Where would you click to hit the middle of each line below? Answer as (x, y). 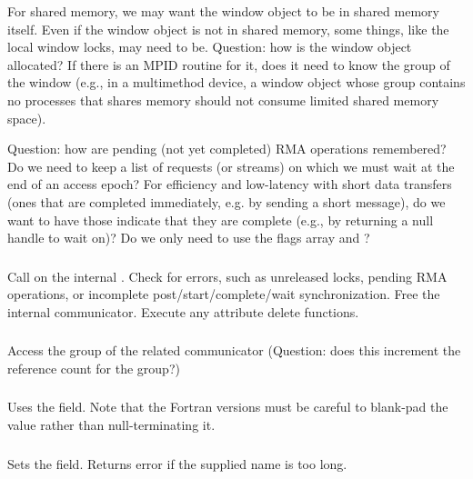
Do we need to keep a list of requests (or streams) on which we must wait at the (231, 166)
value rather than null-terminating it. (111, 425)
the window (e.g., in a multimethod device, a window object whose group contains (236, 82)
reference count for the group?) (94, 368)
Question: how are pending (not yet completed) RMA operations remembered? (227, 149)
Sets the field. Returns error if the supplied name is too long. (177, 463)
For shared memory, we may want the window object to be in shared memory (223, 11)
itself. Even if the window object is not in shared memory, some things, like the (228, 29)
